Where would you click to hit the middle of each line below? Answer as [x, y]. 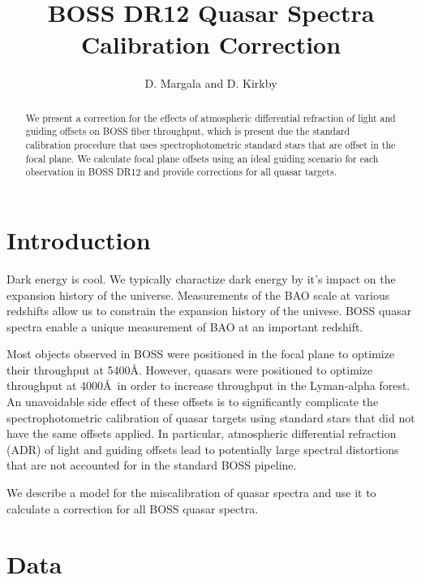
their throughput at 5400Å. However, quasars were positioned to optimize [190, 369]
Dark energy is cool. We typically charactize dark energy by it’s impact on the [201, 278]
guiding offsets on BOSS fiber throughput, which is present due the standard [188, 131]
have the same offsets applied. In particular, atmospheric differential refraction [202, 433]
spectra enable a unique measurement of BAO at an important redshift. [185, 326]
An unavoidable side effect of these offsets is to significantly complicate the [193, 402]
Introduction [79, 239]
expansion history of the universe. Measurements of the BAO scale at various [198, 294]
